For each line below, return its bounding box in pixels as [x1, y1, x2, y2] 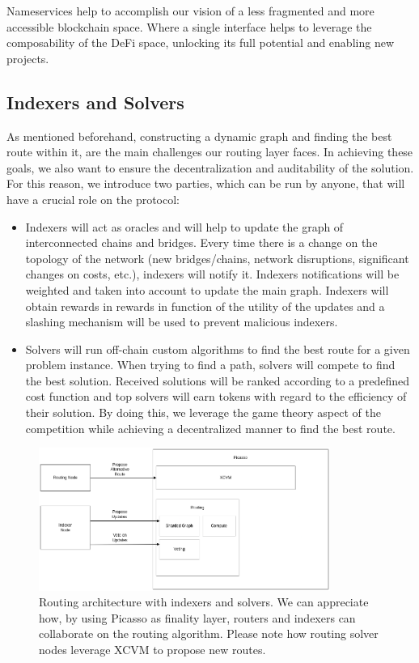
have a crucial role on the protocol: [6, 190, 180, 207]
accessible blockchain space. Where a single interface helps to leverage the [6, 18, 372, 35]
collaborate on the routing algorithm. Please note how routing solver [39, 625, 379, 642]
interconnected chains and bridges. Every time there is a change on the [25, 234, 378, 251]
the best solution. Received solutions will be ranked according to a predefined [25, 372, 410, 389]
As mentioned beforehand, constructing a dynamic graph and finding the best [6, 127, 392, 144]
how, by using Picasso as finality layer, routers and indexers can [39, 609, 356, 626]
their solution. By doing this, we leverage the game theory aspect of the [25, 404, 381, 421]
